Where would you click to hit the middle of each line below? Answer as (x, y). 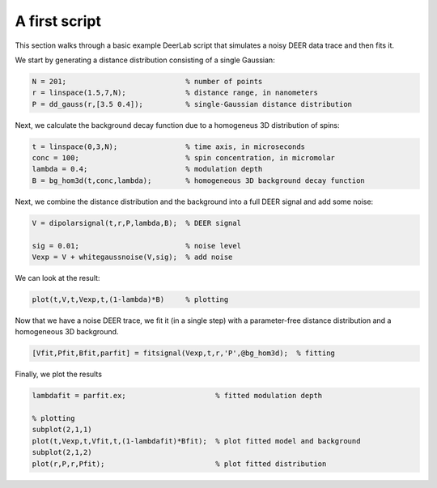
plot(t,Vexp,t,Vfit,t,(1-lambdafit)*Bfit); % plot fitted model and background (196, 441)
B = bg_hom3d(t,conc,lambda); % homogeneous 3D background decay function (199, 180)
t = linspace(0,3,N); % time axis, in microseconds (169, 146)
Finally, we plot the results (59, 374)
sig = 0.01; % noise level (137, 246)
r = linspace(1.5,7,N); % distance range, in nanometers (175, 93)
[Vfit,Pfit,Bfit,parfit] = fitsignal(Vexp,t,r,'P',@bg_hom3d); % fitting (184, 353)
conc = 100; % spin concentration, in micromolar (184, 158)
